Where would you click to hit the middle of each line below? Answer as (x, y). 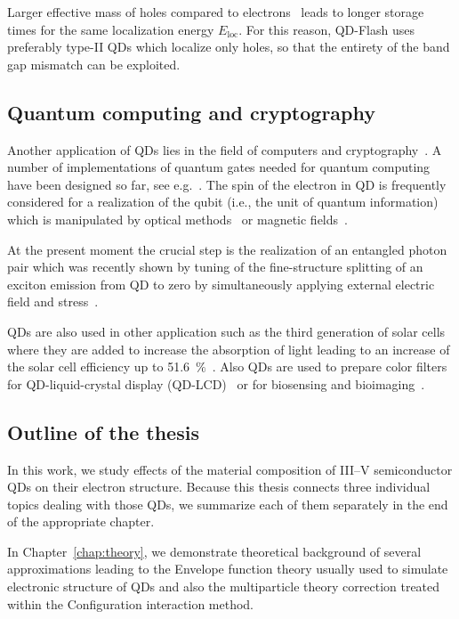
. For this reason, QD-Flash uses (326, 29)
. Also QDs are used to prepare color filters (330, 367)
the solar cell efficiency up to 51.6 (99, 367)
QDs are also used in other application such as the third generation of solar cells (226, 331)
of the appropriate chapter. (81, 521)
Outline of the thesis (103, 432)
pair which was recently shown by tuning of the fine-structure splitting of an (215, 267)
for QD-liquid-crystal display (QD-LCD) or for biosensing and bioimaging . (216, 383)
